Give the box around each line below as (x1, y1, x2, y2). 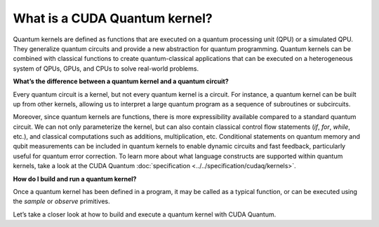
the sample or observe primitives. (13, 197, 110, 206)
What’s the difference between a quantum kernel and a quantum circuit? (13, 77, 229, 85)
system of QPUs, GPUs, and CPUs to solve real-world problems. (13, 64, 199, 73)
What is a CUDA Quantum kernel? (13, 11, 213, 26)
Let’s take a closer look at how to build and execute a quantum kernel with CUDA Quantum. (13, 210, 277, 219)
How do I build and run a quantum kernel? (13, 174, 137, 183)
